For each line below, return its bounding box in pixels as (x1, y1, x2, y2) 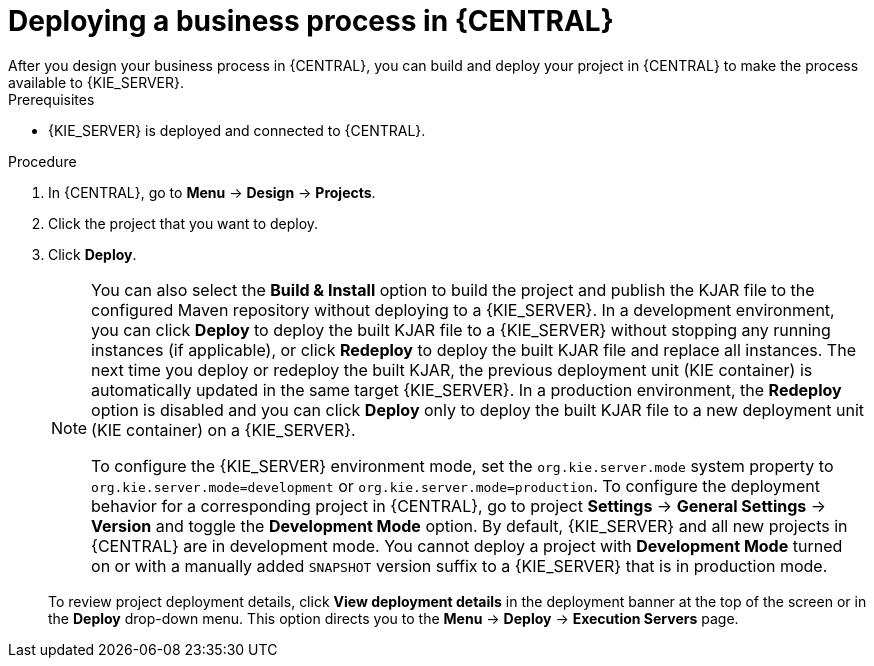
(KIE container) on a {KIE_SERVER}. (91, 419, 356, 440)
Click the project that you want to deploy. (48, 214, 319, 232)
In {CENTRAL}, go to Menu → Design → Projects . (48, 183, 376, 201)
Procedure (8, 152, 77, 170)
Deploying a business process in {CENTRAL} (8, 4, 614, 38)
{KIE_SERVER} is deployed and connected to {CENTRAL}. (48, 121, 426, 139)
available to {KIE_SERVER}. (8, 73, 184, 91)
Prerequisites (8, 90, 95, 108)
